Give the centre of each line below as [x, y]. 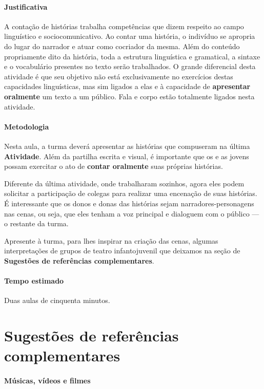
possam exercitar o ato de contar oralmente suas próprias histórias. [114, 166]
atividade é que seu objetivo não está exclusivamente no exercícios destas [119, 76]
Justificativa [26, 6]
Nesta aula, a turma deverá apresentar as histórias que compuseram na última [127, 146]
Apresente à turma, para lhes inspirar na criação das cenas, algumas [111, 240]
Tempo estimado [34, 281]
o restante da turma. [36, 223]
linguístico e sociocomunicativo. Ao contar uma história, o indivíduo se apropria [130, 36]
